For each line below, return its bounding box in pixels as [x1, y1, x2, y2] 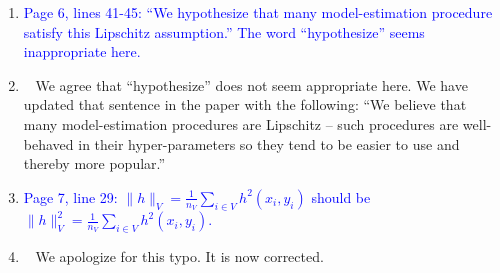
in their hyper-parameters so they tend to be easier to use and [78, 133, 460, 154]
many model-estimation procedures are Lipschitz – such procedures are [23, 113, 459, 134]
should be [311, 186, 371, 207]
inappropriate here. [23, 41, 141, 62]
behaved [23, 133, 74, 154]
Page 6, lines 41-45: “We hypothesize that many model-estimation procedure [23, 2, 493, 22]
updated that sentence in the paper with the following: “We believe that [23, 94, 467, 115]
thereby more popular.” [23, 153, 166, 174]
